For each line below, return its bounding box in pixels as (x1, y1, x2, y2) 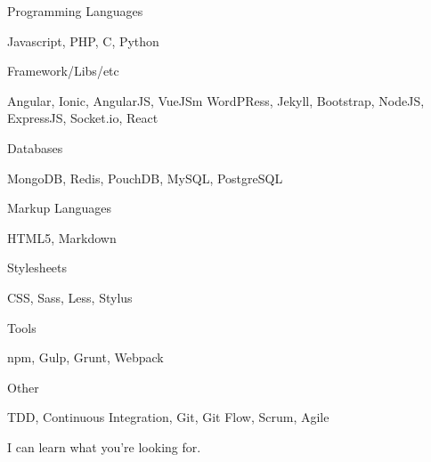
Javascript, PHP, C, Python (7, 31, 159, 50)
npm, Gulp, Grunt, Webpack (7, 348, 164, 367)
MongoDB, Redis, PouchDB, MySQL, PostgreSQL (7, 168, 283, 187)
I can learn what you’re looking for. (7, 437, 201, 456)
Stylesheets (7, 258, 68, 277)
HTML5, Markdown (7, 228, 117, 247)
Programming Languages (7, 2, 143, 20)
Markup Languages (7, 199, 111, 217)
